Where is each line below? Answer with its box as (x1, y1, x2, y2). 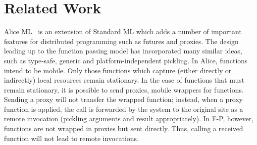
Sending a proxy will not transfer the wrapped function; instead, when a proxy (4, 94, 243, 104)
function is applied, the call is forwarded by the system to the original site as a (4, 103, 243, 114)
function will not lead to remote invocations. (4, 133, 139, 143)
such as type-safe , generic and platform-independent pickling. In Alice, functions (4, 55, 248, 65)
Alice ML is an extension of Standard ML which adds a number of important (4, 26, 242, 37)
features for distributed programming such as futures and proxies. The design (4, 36, 239, 46)
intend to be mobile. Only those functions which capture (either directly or (4, 65, 232, 75)
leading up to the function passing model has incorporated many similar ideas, (4, 46, 242, 56)
